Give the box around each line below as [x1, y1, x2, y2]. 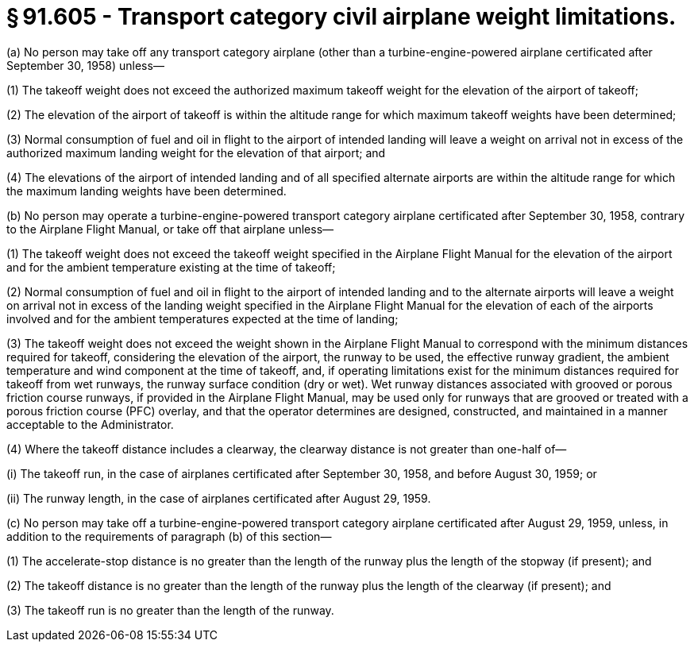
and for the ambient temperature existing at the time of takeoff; [6, 260, 336, 274]
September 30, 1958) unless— [6, 58, 164, 72]
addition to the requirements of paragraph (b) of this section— [6, 529, 332, 543]
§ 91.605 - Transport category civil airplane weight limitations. [6, 3, 677, 30]
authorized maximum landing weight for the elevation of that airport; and [6, 145, 386, 160]
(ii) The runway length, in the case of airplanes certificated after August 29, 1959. [6, 491, 431, 505]
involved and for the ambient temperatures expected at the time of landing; [6, 311, 399, 326]
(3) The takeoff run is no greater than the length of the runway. [6, 603, 334, 617]
